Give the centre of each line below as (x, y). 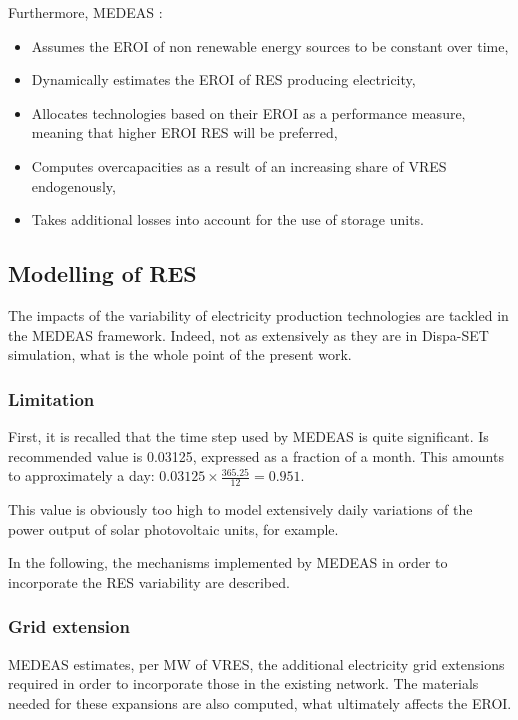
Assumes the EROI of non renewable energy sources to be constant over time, (270, 45)
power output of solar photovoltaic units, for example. (173, 528)
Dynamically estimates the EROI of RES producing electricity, (223, 79)
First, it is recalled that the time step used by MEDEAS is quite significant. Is (248, 435)
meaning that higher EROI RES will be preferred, (184, 132)
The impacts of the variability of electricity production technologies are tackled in (258, 314)
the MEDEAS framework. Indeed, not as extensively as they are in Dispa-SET (248, 334)
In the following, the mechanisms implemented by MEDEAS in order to (228, 562)
